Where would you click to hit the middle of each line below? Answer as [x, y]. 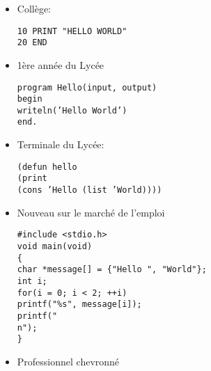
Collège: [34, 8]
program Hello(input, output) [87, 87]
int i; [32, 281]
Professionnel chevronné [68, 361]
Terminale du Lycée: [61, 144]
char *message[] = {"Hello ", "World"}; [112, 270]
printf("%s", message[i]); [79, 305]
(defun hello [47, 167]
